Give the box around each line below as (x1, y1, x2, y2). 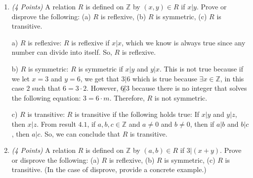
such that (32, 83, 61, 93)
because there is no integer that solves (131, 83, 247, 93)
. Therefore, (109, 92, 145, 103)
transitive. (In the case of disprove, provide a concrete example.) (11, 164, 207, 175)
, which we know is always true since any (122, 37, 246, 47)
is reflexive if (71, 37, 110, 47)
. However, (86, 83, 119, 93)
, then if (190, 118, 214, 129)
